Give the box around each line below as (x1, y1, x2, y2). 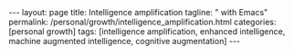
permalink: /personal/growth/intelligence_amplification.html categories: (8, 16, 277, 27)
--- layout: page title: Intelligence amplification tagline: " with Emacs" (8, 7, 268, 17)
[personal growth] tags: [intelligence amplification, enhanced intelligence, (8, 26, 286, 37)
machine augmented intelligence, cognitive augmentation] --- (8, 36, 241, 46)
